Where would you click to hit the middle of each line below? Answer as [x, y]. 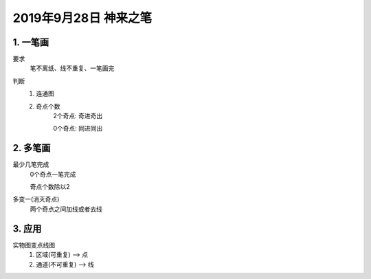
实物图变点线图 [34, 245]
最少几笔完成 [31, 164]
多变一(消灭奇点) [36, 199]
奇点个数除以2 [50, 187]
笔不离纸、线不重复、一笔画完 [72, 68]
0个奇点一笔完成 [53, 174]
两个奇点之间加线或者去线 [66, 209]
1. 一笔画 [31, 42]
